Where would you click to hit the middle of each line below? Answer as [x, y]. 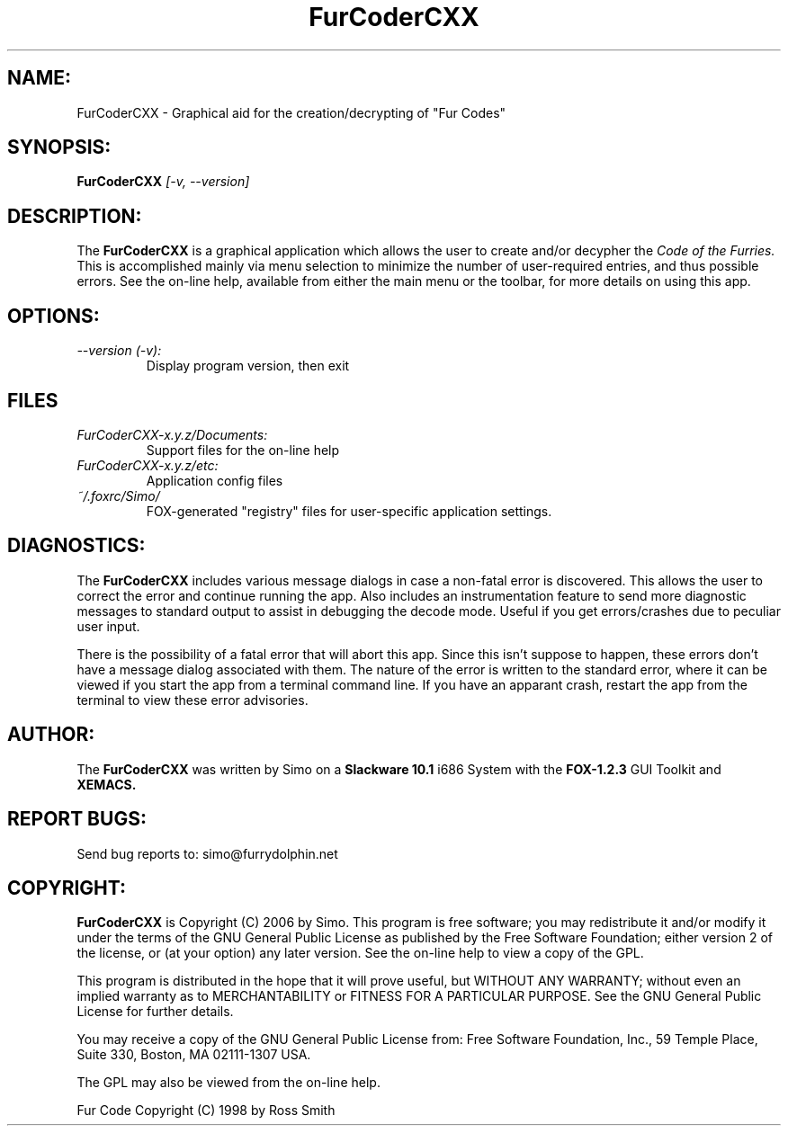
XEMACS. [107, 784]
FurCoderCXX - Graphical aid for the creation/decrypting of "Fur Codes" [291, 112]
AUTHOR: [51, 735]
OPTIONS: [54, 316]
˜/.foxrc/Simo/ [118, 495]
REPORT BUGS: [77, 819]
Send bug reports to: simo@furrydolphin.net [207, 853]
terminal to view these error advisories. [193, 700]
